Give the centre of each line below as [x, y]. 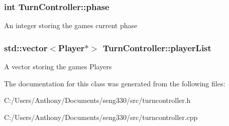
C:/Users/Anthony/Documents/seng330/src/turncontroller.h [97, 100]
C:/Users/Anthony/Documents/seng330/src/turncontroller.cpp [101, 117]
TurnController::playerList [157, 47]
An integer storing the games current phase [71, 25]
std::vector [26, 47]
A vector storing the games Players [58, 67]
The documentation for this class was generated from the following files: [115, 83]
